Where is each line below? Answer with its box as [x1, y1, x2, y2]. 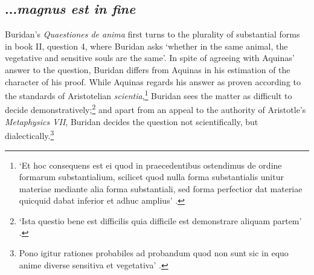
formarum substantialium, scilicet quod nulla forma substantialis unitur [19, 170, 284, 183]
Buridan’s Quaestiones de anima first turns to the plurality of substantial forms [5, 28, 300, 40]
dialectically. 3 [5, 128, 54, 141]
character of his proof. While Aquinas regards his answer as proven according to [5, 75, 301, 88]
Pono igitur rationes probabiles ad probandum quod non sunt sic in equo [19, 247, 289, 259]
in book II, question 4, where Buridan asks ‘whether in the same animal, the [5, 39, 288, 52]
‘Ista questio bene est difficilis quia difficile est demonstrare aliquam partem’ [19, 214, 302, 227]
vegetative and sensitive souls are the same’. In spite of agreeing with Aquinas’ [5, 51, 295, 64]
